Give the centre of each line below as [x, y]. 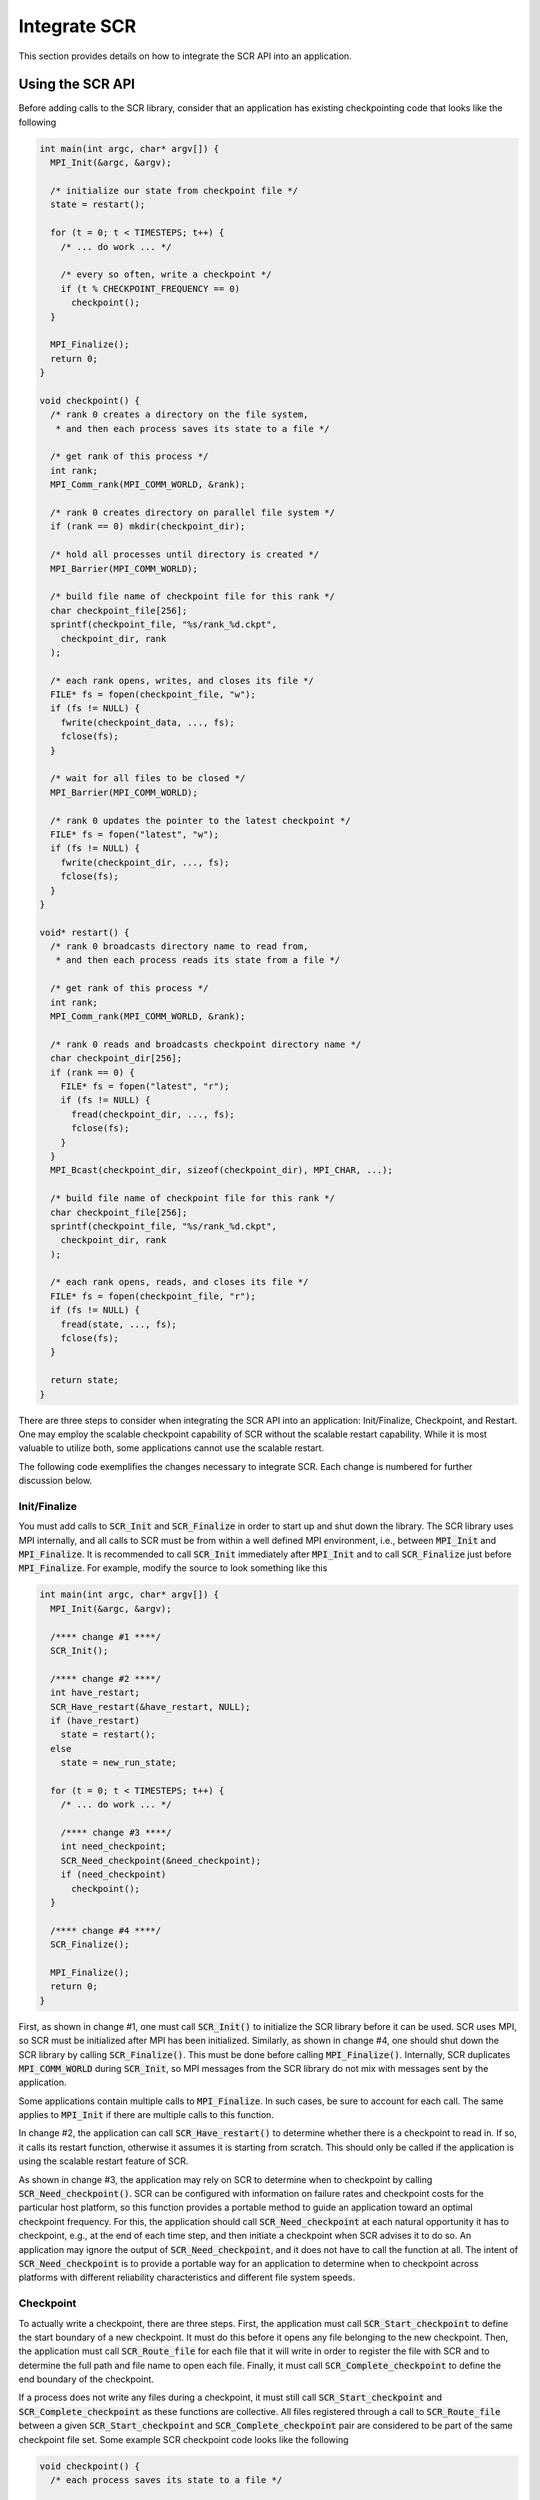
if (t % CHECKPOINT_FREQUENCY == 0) [150, 288]
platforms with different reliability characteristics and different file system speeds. [187, 2277]
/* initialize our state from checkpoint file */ [174, 190]
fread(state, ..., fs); [118, 1324]
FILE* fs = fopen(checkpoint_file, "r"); [153, 1296]
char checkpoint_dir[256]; [116, 1058]
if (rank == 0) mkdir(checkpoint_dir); [148, 526]
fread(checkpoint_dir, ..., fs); [153, 1114]
